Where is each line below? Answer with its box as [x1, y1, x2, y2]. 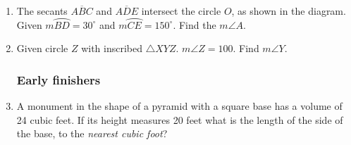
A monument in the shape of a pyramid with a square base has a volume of [16, 99, 343, 113]
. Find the [173, 17, 216, 32]
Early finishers [16, 70, 101, 88]
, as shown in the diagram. [231, 4, 346, 18]
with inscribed [81, 41, 143, 56]
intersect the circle [141, 4, 221, 18]
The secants [16, 4, 68, 18]
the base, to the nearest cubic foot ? [16, 126, 168, 141]
